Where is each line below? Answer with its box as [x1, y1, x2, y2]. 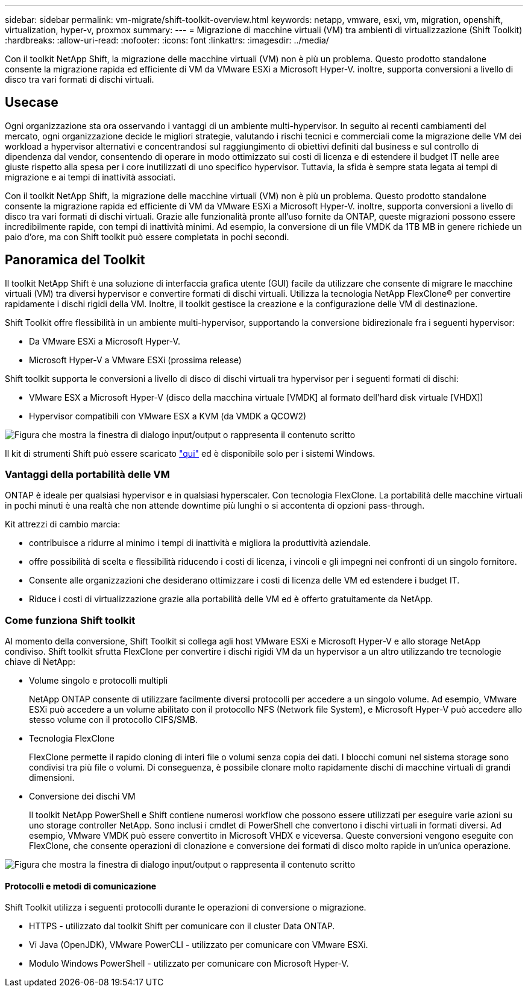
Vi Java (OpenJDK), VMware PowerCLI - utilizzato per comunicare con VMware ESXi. [29, 940, 368, 950]
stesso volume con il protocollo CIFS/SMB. [29, 714, 198, 725]
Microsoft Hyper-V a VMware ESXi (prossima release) [29, 354, 242, 365]
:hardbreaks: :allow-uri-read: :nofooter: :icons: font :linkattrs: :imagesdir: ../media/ [5, 35, 329, 45]
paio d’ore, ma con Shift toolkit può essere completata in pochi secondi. [5, 231, 289, 242]
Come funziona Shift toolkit [5, 614, 136, 626]
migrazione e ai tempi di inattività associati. [5, 171, 176, 182]
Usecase [5, 95, 58, 110]
